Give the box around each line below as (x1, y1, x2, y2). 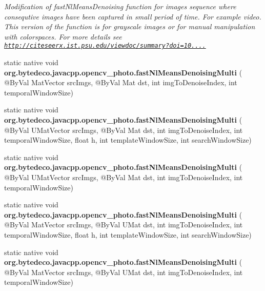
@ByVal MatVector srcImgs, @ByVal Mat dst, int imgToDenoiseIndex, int (4, 77, 237, 88)
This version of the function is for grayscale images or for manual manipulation (4, 21, 255, 32)
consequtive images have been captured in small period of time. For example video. (4, 11, 261, 22)
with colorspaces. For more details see (4, 31, 122, 42)
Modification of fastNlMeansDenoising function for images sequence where (4, 1, 236, 11)
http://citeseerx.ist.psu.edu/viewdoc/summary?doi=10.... (4, 42, 206, 50)
